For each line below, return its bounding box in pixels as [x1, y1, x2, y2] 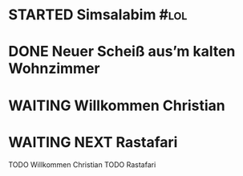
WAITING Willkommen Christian [8, 96, 226, 114]
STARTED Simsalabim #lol [8, 6, 188, 24]
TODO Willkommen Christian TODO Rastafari [8, 159, 156, 170]
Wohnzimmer [8, 59, 100, 78]
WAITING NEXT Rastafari [8, 133, 178, 151]
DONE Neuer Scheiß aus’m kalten [8, 43, 236, 61]
